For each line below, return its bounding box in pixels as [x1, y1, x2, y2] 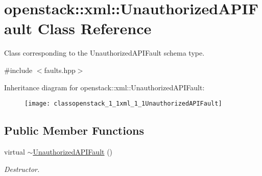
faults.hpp [44, 64, 76, 75]
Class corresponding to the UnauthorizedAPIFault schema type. [4, 47, 205, 58]
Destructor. [4, 163, 40, 174]
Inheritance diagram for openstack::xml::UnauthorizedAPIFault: [4, 82, 205, 92]
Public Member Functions [4, 122, 144, 138]
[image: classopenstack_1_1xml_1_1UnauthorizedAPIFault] [25, 100, 222, 108]
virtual [4, 146, 25, 157]
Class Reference [37, 18, 152, 39]
